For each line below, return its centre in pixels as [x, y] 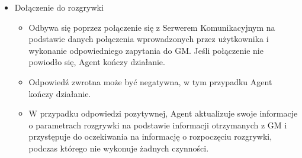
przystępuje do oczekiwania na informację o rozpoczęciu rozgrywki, [150, 136]
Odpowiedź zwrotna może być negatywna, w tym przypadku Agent [150, 81]
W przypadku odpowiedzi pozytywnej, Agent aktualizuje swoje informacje [163, 113]
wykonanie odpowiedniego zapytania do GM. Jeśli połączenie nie [146, 50]
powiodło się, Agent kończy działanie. [97, 62]
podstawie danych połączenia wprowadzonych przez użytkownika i [149, 39]
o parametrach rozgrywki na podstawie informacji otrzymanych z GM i [158, 125]
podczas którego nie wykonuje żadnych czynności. [119, 148]
